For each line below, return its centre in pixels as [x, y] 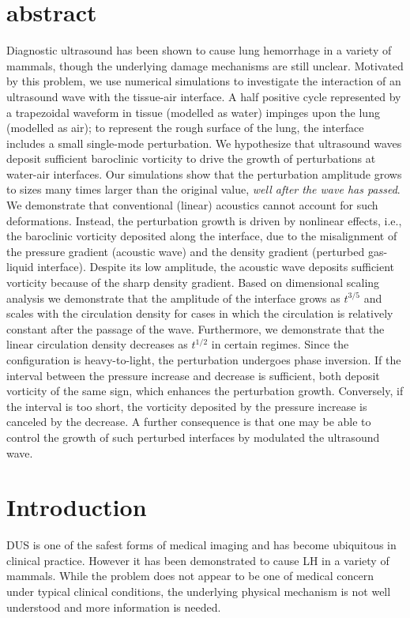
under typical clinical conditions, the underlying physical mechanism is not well [199, 592]
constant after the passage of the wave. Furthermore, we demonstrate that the [196, 328]
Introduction [77, 507]
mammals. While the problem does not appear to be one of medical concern [190, 576]
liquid [20, 267]
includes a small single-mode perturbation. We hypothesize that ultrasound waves [204, 143]
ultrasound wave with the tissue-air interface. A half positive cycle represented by [204, 96]
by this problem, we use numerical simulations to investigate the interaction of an [204, 81]
